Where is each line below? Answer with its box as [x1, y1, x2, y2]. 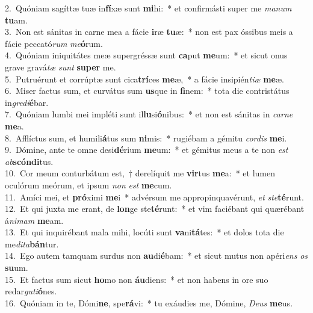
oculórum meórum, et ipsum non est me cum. [5, 178, 172, 191]
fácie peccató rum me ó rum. [5, 37, 103, 49]
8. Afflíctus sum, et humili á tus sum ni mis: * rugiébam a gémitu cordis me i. [5, 131, 287, 144]
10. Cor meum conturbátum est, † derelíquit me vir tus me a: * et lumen [5, 167, 276, 179]
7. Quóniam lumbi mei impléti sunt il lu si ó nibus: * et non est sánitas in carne [5, 108, 293, 120]
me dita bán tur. [5, 237, 59, 250]
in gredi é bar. [5, 96, 49, 108]
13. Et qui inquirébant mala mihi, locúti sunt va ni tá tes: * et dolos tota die [5, 226, 284, 238]
